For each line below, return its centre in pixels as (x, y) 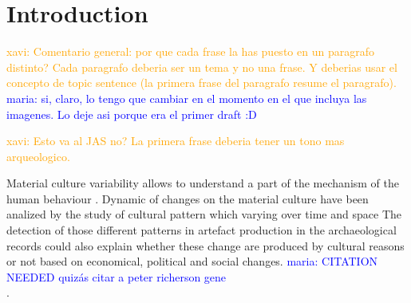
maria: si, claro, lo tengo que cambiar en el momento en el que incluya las (187, 98)
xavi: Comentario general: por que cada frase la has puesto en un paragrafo (190, 51)
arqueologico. (38, 156)
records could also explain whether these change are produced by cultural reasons (205, 245)
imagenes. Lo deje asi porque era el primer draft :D (132, 114)
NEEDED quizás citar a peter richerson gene (117, 276)
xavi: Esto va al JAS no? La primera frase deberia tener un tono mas (176, 141)
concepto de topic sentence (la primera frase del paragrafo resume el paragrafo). (202, 83)
